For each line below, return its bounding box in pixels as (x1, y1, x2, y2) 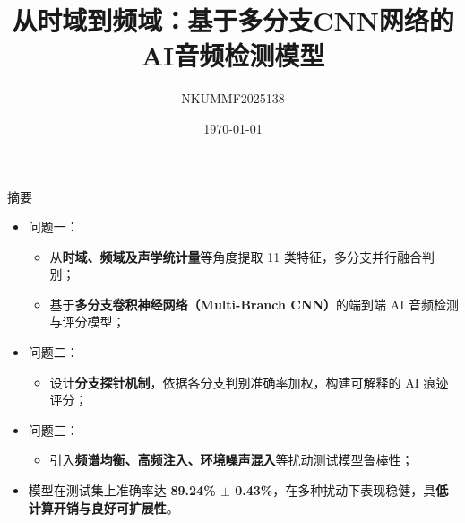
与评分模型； (49, 312, 125, 331)
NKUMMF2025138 (181, 89, 285, 108)
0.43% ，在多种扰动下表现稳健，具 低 (235, 481, 449, 500)
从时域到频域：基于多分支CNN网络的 (12, 2, 454, 39)
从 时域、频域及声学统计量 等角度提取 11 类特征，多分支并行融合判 (49, 247, 435, 266)
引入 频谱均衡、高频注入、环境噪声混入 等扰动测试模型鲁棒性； (49, 450, 414, 469)
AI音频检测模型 (141, 37, 325, 74)
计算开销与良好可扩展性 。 (28, 498, 179, 517)
